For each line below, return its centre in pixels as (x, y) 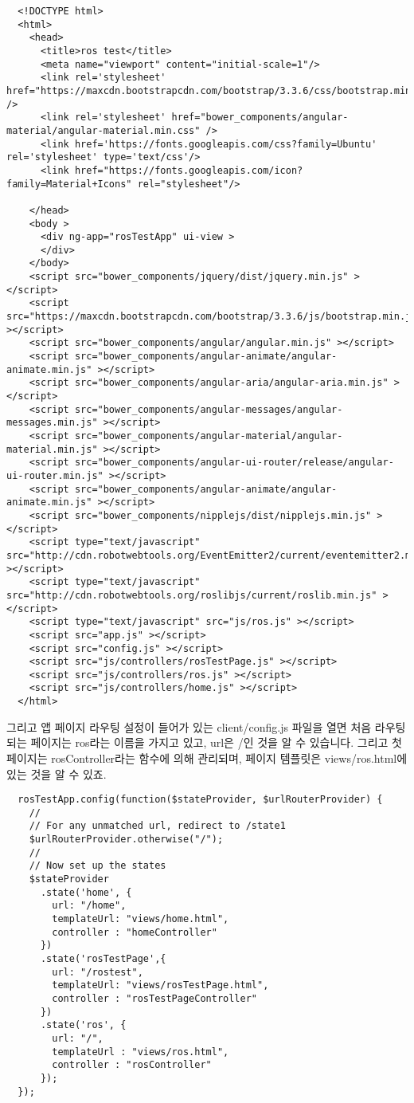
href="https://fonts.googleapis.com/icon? (189, 170)
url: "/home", (89, 906)
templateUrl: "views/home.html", (141, 919)
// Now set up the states (98, 866)
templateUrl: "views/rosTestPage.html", (160, 985)
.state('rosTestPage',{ (103, 959)
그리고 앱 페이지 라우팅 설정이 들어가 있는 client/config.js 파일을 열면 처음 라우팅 (206, 726)
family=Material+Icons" (69, 184)
